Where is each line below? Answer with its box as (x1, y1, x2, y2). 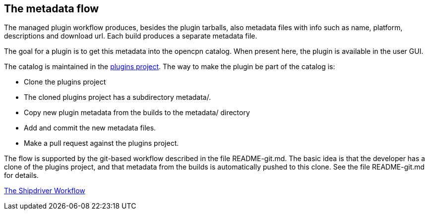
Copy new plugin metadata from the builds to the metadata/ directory (24, 108, 250, 117)
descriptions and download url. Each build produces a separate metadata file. (4, 32, 257, 41)
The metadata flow (4, 2, 99, 15)
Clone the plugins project (24, 78, 106, 86)
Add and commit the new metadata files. (24, 124, 156, 132)
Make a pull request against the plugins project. (24, 139, 179, 148)
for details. (4, 171, 39, 180)
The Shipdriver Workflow (4, 186, 85, 195)
